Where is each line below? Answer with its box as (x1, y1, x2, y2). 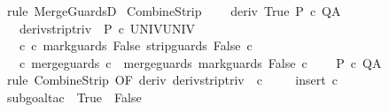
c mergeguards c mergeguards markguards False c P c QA (19, 53, 382, 71)
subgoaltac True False (6, 87, 142, 106)
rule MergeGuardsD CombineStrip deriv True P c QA (6, 2, 341, 19)
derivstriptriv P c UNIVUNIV (19, 19, 195, 37)
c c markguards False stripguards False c (19, 36, 253, 55)
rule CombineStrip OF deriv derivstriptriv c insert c (6, 71, 338, 89)
